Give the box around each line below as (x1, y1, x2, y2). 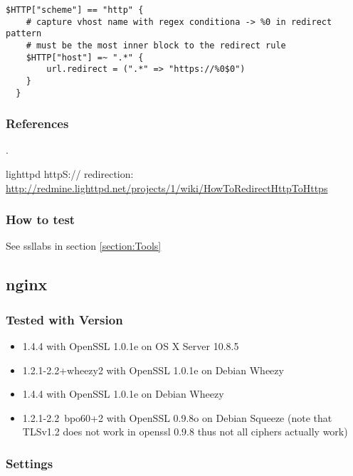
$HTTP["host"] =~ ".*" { (26, 52, 144, 63)
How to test (6, 211, 75, 228)
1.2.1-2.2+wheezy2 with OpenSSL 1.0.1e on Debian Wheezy (22, 362, 284, 377)
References (6, 115, 69, 132)
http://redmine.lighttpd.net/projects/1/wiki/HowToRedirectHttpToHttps (6, 180, 328, 195)
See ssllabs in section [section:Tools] (6, 238, 162, 253)
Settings (6, 454, 53, 472)
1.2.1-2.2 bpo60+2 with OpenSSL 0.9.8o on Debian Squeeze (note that (22, 410, 332, 425)
